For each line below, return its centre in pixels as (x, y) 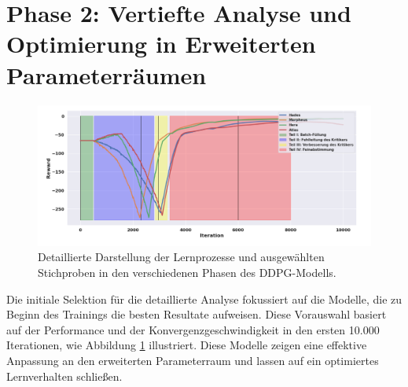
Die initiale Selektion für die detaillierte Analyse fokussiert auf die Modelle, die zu (204, 299)
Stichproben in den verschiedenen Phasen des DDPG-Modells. (187, 272)
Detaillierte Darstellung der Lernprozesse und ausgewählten (181, 257)
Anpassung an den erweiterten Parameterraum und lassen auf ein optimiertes (193, 360)
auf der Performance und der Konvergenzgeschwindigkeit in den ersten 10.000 (193, 329)
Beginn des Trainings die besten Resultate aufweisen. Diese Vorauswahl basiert (197, 314)
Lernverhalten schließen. (64, 376)
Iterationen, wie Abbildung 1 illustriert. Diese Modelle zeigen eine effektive (187, 345)
